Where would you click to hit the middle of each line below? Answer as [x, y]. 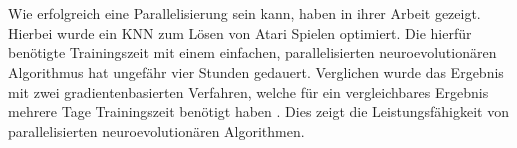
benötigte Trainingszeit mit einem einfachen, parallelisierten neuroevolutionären [252, 52]
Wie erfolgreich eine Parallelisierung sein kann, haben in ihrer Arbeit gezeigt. [244, 13]
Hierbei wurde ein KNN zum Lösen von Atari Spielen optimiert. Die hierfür [240, 32]
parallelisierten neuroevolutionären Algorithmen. [156, 130]
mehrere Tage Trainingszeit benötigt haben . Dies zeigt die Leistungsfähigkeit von [258, 111]
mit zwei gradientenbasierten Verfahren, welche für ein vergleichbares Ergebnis [248, 91]
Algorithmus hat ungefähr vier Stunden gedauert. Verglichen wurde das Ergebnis [256, 71]
